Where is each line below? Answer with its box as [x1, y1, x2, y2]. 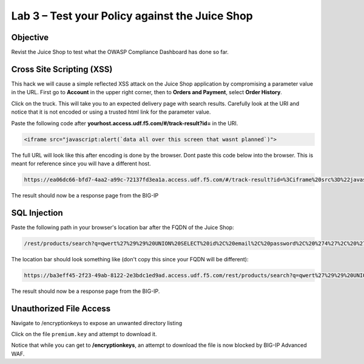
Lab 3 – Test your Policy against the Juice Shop [11, 9, 253, 22]
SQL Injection [11, 207, 63, 218]
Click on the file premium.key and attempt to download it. [11, 331, 157, 337]
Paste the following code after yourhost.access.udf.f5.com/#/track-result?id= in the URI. [11, 119, 238, 127]
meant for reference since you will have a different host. [11, 160, 151, 167]
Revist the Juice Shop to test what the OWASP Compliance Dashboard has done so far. [11, 49, 229, 56]
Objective [11, 32, 49, 43]
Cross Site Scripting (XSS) [11, 64, 113, 74]
